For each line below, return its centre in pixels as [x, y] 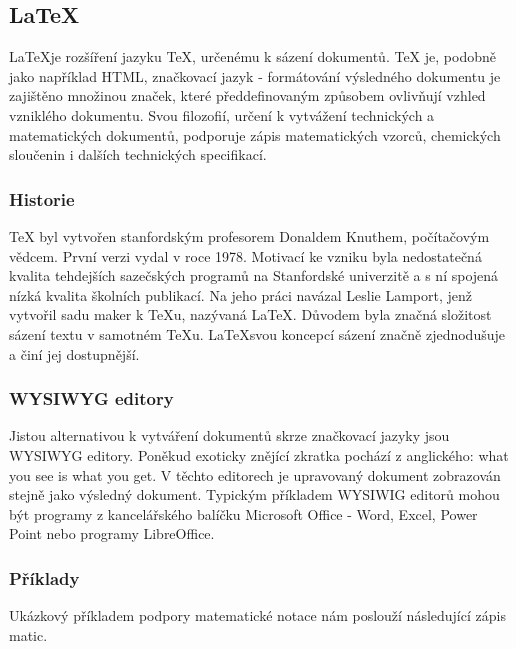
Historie [42, 198]
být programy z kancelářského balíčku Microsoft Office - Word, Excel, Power [243, 513]
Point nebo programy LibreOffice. [112, 533]
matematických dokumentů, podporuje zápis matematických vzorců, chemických [255, 134]
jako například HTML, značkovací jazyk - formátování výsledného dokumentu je [255, 75]
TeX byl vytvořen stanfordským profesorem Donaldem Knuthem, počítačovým [249, 235]
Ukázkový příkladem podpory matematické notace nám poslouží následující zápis [257, 615]
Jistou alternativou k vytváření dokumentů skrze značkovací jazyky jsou [229, 435]
